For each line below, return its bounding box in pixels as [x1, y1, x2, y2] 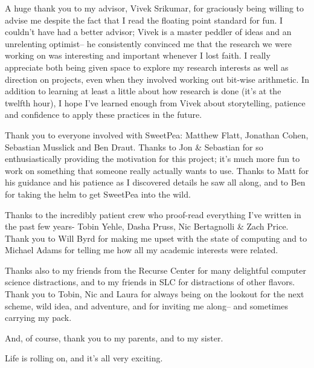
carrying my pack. [5, 311, 72, 324]
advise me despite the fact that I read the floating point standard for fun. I [5, 13, 283, 26]
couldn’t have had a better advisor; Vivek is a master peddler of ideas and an [5, 25, 292, 38]
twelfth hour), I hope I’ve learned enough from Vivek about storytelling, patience [5, 96, 306, 109]
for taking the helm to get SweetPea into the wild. [5, 187, 191, 200]
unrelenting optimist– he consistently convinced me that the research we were [5, 37, 292, 50]
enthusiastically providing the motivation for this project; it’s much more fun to [5, 152, 300, 165]
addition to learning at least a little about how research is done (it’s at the [5, 85, 281, 97]
